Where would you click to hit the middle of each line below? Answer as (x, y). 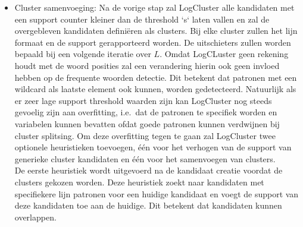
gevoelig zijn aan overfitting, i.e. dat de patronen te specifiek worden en (146, 112)
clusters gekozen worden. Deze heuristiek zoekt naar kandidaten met (139, 182)
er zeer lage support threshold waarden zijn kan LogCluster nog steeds (143, 100)
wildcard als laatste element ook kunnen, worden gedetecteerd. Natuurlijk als (155, 89)
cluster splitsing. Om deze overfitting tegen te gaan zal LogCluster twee (145, 135)
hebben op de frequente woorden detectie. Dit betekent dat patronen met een (156, 77)
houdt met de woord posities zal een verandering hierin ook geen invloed (147, 65)
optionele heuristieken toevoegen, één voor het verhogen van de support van (153, 147)
